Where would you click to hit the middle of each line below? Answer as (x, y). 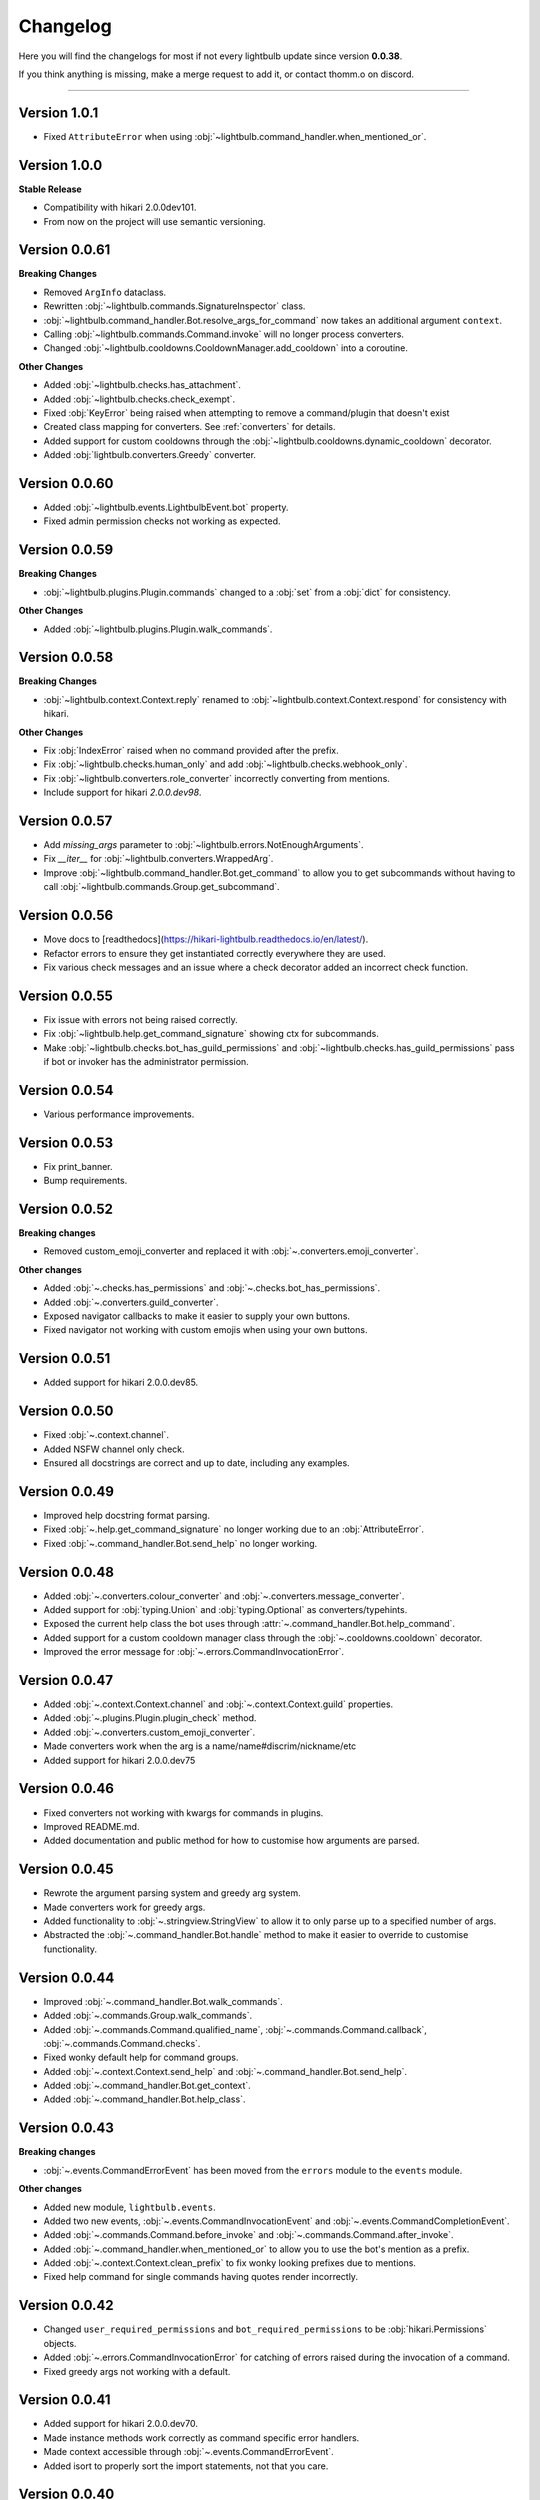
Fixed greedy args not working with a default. (137, 2371)
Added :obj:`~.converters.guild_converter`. (131, 1302)
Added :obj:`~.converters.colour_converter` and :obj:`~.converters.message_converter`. (224, 1596)
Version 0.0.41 (64, 2400)
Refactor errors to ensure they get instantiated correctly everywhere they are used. (215, 953)
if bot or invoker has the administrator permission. (146, 1061)
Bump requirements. (85, 1181)
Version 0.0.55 (66, 995)
